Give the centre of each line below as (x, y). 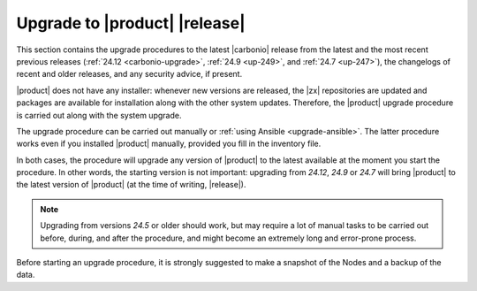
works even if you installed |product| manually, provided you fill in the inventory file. (169, 144)
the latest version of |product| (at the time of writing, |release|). (131, 185)
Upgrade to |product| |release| (131, 23)
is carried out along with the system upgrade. (99, 115)
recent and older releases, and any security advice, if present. (129, 74)
